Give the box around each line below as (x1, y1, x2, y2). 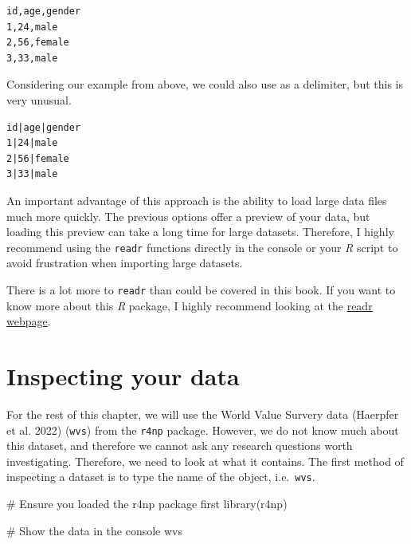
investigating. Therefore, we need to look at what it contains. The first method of (6, 452, 404, 469)
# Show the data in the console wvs (6, 522, 183, 538)
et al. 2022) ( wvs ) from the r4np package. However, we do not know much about (6, 421, 399, 438)
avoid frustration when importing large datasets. (6, 254, 243, 271)
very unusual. (6, 91, 72, 108)
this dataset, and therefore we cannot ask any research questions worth (6, 437, 353, 454)
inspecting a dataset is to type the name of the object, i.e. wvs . (6, 468, 315, 485)
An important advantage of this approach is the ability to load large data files (6, 191, 387, 208)
